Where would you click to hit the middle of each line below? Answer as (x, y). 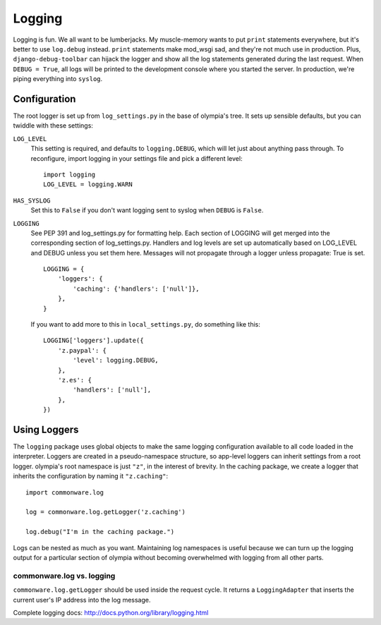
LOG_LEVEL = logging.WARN (88, 184)
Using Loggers (46, 429)
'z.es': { (74, 380)
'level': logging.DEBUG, (116, 360)
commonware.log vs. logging (64, 576)
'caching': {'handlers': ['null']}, (137, 289)
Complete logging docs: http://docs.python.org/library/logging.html (111, 612)
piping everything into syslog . (58, 79)
